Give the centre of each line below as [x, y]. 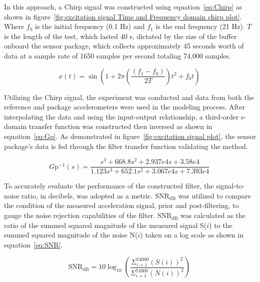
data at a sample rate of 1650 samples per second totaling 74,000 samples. [117, 55]
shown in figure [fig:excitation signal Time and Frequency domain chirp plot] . [123, 16]
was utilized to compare [214, 195]
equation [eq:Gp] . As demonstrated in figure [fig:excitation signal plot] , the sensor [130, 136]
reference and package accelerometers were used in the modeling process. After [124, 107]
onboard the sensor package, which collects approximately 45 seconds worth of [124, 46]
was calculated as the [213, 215]
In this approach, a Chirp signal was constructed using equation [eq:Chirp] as [123, 6]
